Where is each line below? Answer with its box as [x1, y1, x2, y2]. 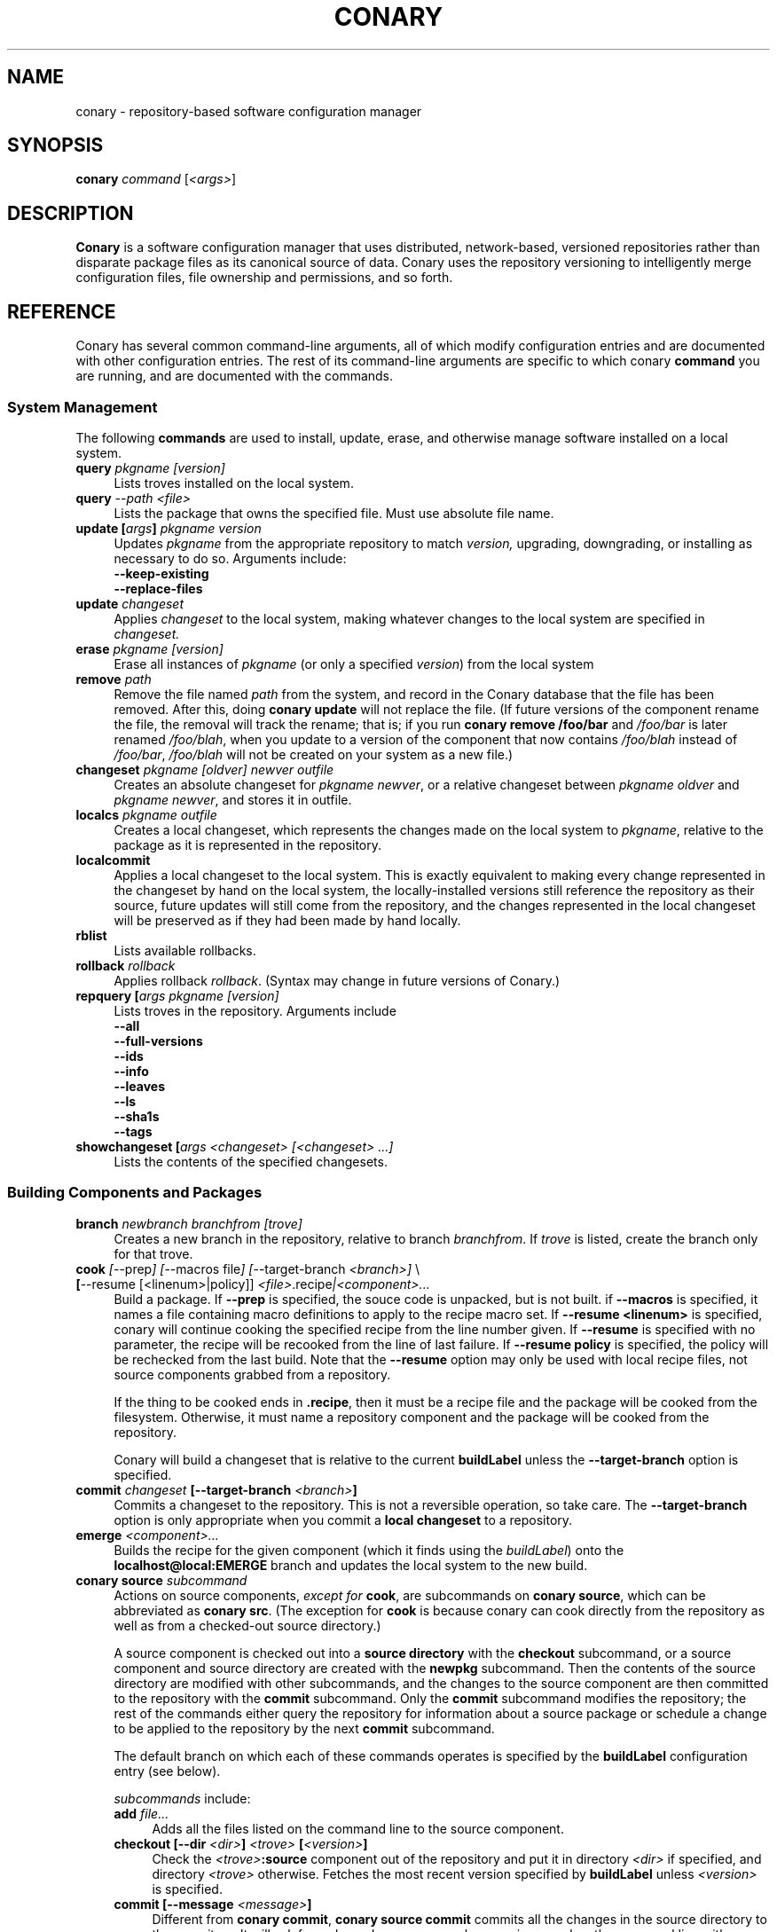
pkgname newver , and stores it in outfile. [114, 791, 352, 807]
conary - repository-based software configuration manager [75, 103, 422, 119]
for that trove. [114, 1245, 193, 1261]
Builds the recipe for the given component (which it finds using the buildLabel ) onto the [114, 1542, 624, 1558]
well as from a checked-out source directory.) [114, 1617, 381, 1633]
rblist [75, 927, 107, 943]
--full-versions [114, 1033, 203, 1048]
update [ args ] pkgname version [75, 520, 262, 536]
